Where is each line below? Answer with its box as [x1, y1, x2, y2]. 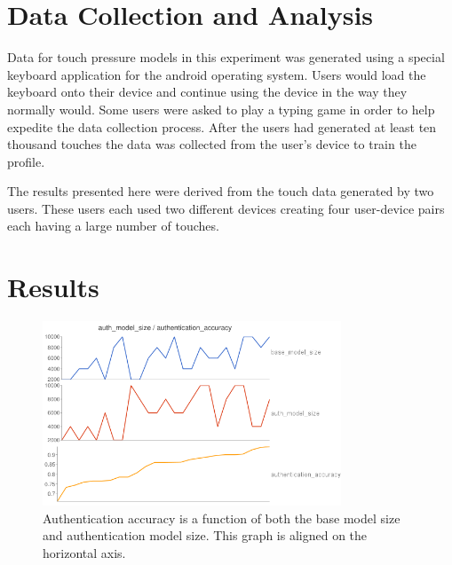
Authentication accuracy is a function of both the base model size [43, 508, 400, 527]
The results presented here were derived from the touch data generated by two [7, 182, 434, 200]
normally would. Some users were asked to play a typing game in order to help [7, 99, 435, 118]
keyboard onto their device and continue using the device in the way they [7, 82, 408, 101]
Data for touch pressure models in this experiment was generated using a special [7, 48, 445, 67]
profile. [7, 152, 45, 170]
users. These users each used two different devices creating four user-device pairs [7, 199, 445, 217]
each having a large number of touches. [7, 216, 219, 235]
